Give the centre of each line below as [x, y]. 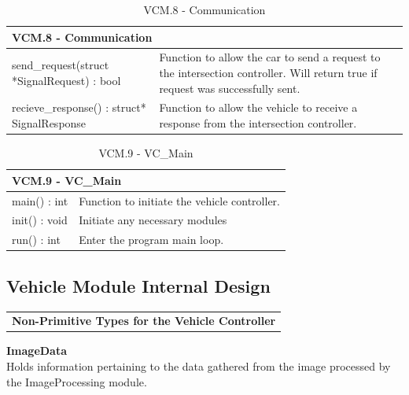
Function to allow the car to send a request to [270, 57]
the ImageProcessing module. [77, 381]
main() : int [40, 200]
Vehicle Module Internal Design [138, 285]
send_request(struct [61, 65]
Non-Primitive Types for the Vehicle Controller [144, 321]
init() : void [40, 220]
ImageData [37, 351]
